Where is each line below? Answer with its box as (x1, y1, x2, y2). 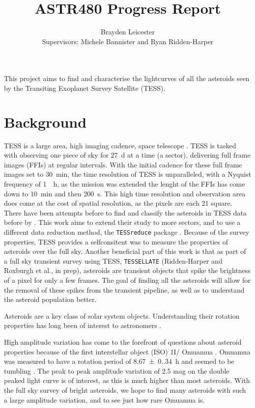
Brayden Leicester (101, 27, 155, 37)
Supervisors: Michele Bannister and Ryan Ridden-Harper (42, 36, 214, 46)
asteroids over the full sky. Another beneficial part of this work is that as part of (4, 246, 246, 256)
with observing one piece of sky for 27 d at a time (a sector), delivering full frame (4, 150, 251, 160)
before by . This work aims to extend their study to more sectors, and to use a (4, 217, 241, 227)
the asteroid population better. (4, 294, 97, 304)
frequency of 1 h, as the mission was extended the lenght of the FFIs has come (4, 179, 245, 189)
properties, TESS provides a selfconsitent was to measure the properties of (4, 236, 228, 246)
